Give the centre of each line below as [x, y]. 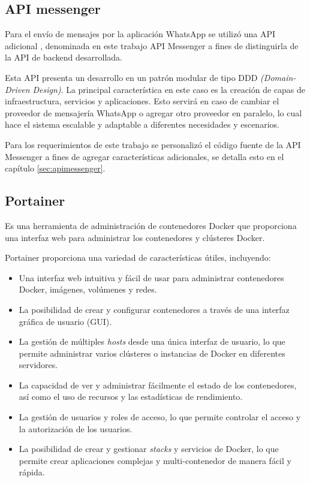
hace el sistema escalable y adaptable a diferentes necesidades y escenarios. [142, 124]
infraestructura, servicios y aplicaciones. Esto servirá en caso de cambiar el [142, 101]
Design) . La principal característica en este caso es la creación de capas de [169, 89]
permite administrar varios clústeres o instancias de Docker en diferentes [152, 353]
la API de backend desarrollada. [64, 57]
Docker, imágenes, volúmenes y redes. [88, 289]
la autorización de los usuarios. [76, 428]
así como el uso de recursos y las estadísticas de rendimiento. [131, 397]
